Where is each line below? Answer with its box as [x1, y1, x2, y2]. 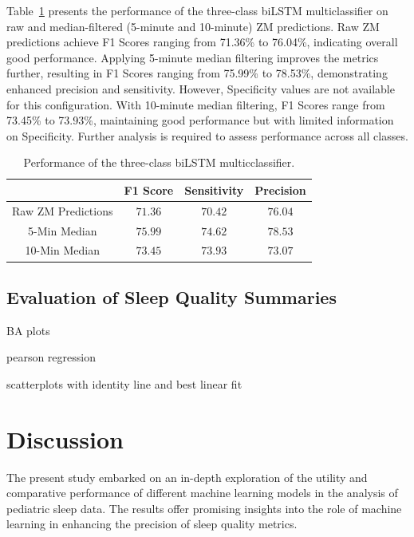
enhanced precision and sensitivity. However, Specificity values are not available [6, 80, 395, 97]
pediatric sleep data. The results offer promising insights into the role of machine [6, 499, 402, 516]
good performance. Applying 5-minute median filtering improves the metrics [6, 49, 379, 65]
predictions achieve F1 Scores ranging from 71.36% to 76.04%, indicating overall [6, 34, 398, 50]
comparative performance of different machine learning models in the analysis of [6, 484, 398, 501]
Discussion [6, 422, 124, 455]
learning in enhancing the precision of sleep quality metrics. [6, 515, 298, 532]
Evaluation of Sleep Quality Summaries [6, 284, 337, 309]
